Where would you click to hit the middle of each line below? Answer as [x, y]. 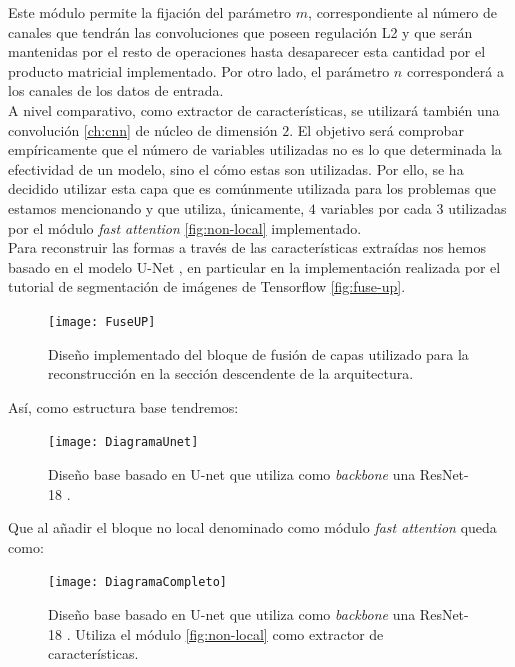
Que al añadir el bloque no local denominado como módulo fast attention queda [252, 527]
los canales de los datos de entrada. [116, 90]
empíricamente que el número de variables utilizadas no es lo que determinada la [255, 149]
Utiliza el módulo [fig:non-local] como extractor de [229, 633]
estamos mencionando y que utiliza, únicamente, [156, 207]
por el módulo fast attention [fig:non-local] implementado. [185, 227]
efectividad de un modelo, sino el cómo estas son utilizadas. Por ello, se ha [236, 168]
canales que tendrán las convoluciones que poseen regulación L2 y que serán [240, 31]
